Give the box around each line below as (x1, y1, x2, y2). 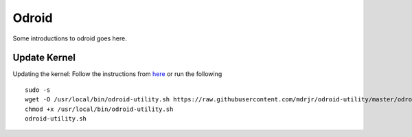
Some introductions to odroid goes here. (12, 34, 127, 42)
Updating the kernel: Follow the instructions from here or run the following (12, 70, 222, 78)
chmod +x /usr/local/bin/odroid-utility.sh (25, 105, 174, 113)
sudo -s (25, 86, 51, 94)
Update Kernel (12, 52, 76, 64)
